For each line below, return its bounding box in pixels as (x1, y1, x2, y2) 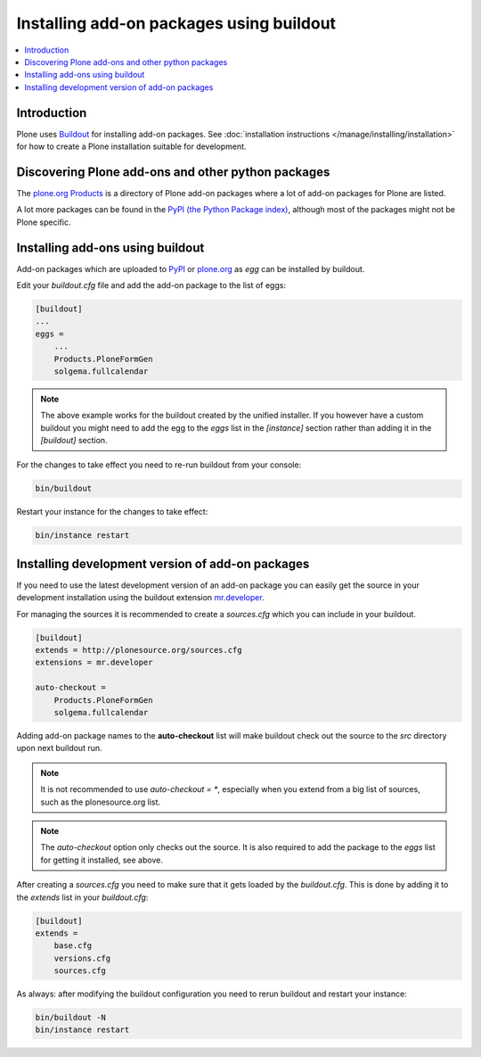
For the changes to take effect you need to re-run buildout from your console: (16, 459, 302, 470)
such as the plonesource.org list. (40, 797, 160, 807)
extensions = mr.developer (35, 657, 153, 668)
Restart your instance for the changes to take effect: (16, 507, 208, 517)
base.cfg (53, 941, 93, 951)
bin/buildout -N (35, 1012, 107, 1023)
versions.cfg (53, 953, 111, 963)
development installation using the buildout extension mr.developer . (16, 592, 265, 603)
